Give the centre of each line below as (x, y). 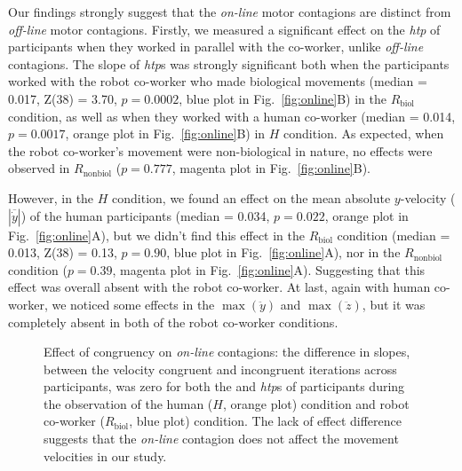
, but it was (394, 304)
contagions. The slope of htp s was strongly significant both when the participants (229, 63)
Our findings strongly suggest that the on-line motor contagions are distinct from (230, 12)
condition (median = (394, 235)
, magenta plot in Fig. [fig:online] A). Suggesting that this (269, 269)
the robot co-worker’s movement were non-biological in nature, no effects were (220, 150)
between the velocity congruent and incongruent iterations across (220, 369)
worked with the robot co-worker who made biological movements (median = (218, 81)
